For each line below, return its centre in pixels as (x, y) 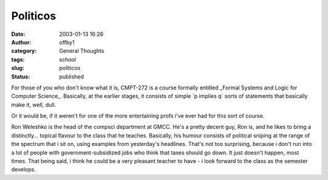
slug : (18, 68)
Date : (18, 34)
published (72, 77)
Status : (21, 77)
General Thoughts (82, 51)
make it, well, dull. (34, 105)
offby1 (67, 42)
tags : (18, 59)
